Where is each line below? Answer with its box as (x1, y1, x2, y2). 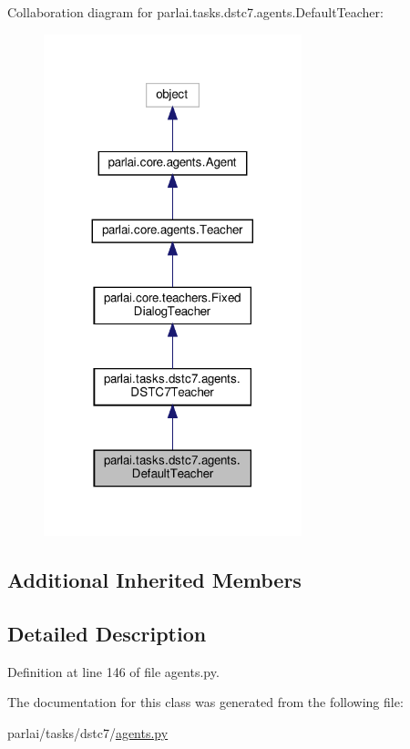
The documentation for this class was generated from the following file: (7, 693, 404, 712)
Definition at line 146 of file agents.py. (7, 662, 220, 681)
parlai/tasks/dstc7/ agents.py (7, 723, 169, 742)
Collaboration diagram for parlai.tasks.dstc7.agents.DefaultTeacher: (7, 3, 384, 21)
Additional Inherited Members (7, 566, 302, 594)
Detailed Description (7, 619, 207, 647)
